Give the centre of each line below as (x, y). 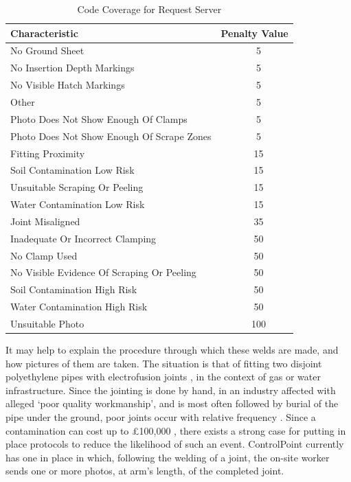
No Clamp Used (44, 255)
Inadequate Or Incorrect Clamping (83, 238)
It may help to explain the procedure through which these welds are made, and (172, 350)
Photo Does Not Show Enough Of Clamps (99, 118)
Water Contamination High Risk (79, 307)
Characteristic (44, 33)
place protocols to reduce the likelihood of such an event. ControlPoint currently (175, 444)
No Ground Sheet (47, 50)
